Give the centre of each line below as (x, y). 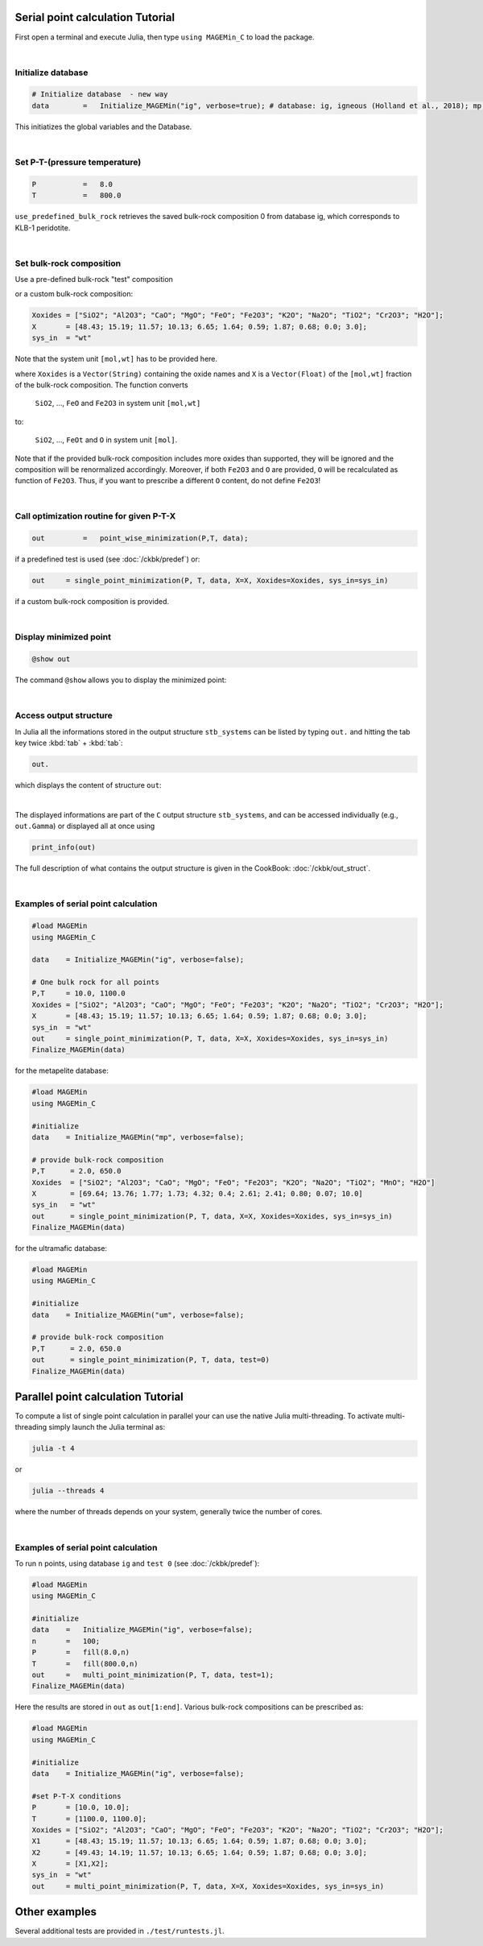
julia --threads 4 (68, 1491)
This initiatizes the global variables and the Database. (103, 126)
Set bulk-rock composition (68, 263)
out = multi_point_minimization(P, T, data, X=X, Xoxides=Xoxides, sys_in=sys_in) (208, 1886)
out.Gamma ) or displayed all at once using (85, 826)
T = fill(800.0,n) (85, 1664)
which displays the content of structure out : (88, 785)
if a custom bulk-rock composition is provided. (92, 602)
